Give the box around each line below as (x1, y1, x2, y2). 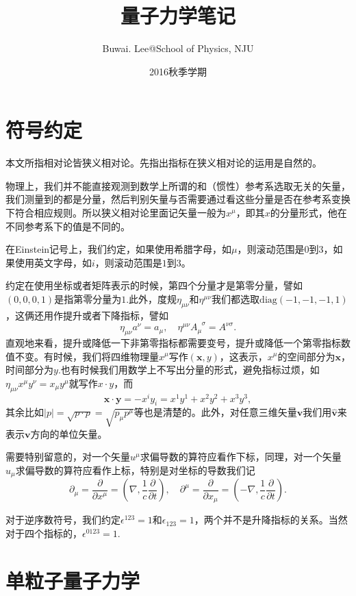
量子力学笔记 (120, 1, 236, 29)
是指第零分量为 (54, 292, 122, 306)
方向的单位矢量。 (30, 426, 107, 440)
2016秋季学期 (149, 64, 207, 78)
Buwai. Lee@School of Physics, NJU (102, 41, 254, 55)
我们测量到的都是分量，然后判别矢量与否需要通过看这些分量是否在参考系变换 (5, 192, 351, 206)
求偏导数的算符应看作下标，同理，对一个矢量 (140, 449, 342, 464)
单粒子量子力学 (5, 566, 140, 594)
